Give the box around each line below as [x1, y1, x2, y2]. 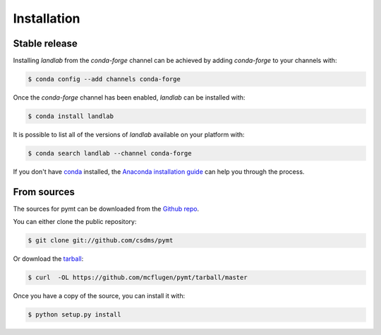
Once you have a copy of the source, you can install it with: [13, 292, 186, 300]
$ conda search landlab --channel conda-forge [28, 149, 192, 157]
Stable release [13, 37, 78, 49]
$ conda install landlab [28, 112, 114, 120]
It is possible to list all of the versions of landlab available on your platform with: [13, 131, 245, 139]
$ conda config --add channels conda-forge [28, 75, 181, 83]
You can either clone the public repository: [13, 218, 137, 226]
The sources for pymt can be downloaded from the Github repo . [13, 204, 200, 213]
